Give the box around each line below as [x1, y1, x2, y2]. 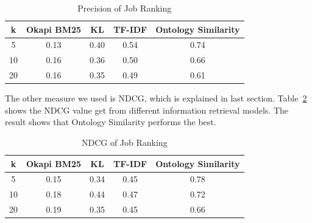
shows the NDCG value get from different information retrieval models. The [5, 103, 289, 116]
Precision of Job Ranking [77, 2, 172, 14]
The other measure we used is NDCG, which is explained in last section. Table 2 [5, 92, 307, 105]
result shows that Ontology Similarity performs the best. [5, 115, 216, 128]
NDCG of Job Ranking [81, 136, 168, 148]
